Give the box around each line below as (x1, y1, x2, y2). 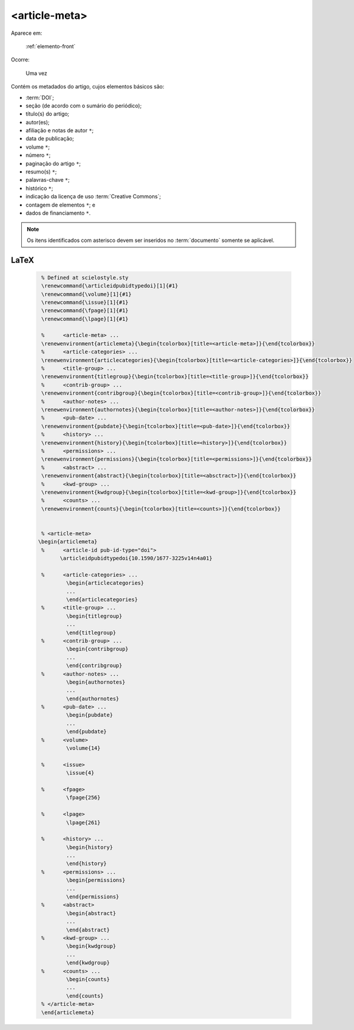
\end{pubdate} (65, 729, 107, 735)
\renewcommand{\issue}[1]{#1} (41, 298, 129, 306)
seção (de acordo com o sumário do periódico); (25, 102, 142, 109)
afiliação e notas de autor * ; (25, 127, 94, 134)
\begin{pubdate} (65, 711, 113, 719)
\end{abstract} (65, 926, 110, 933)
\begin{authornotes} (65, 678, 126, 685)
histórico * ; (25, 185, 53, 192)
